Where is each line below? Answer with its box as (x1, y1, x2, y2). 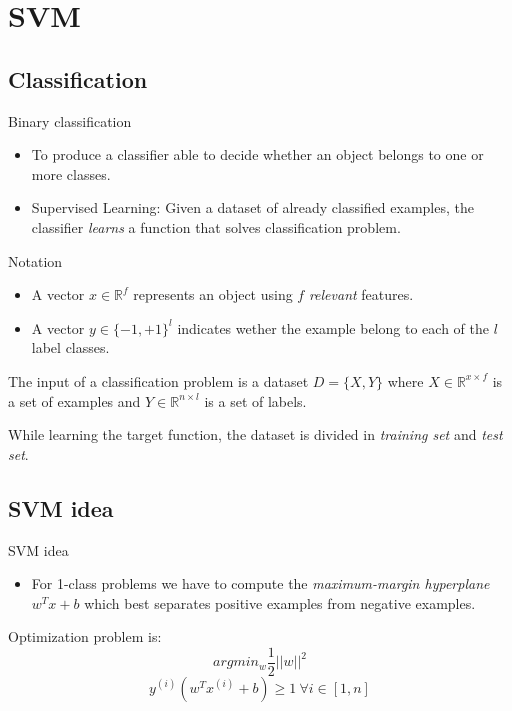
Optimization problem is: (8, 626, 162, 647)
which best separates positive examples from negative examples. (84, 592, 476, 613)
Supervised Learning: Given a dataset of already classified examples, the (31, 197, 474, 218)
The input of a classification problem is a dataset (8, 370, 309, 391)
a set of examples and (8, 390, 141, 411)
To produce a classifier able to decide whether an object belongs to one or (31, 144, 484, 165)
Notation (8, 250, 63, 271)
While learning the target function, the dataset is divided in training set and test (8, 424, 503, 445)
